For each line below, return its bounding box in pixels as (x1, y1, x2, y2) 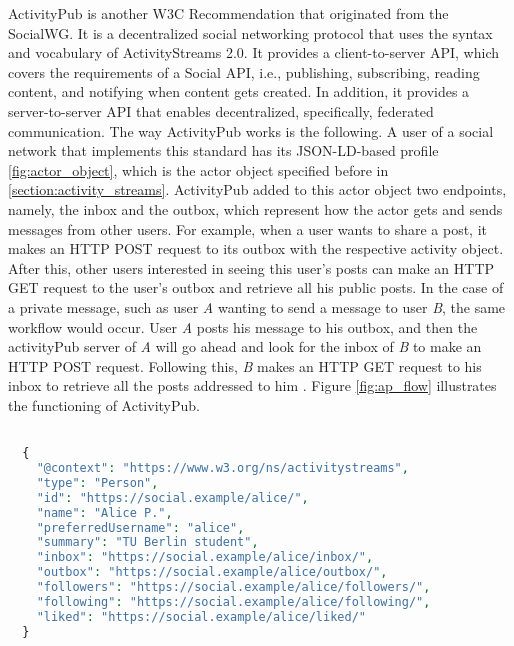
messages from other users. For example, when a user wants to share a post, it (8, 218, 487, 239)
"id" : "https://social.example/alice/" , (36, 490, 309, 505)
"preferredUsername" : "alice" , (36, 520, 245, 535)
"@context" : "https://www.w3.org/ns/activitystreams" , (36, 461, 409, 475)
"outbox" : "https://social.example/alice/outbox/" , (36, 565, 388, 580)
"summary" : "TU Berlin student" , (36, 535, 259, 550)
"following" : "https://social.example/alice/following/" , (36, 594, 431, 609)
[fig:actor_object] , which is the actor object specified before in (8, 159, 389, 180)
